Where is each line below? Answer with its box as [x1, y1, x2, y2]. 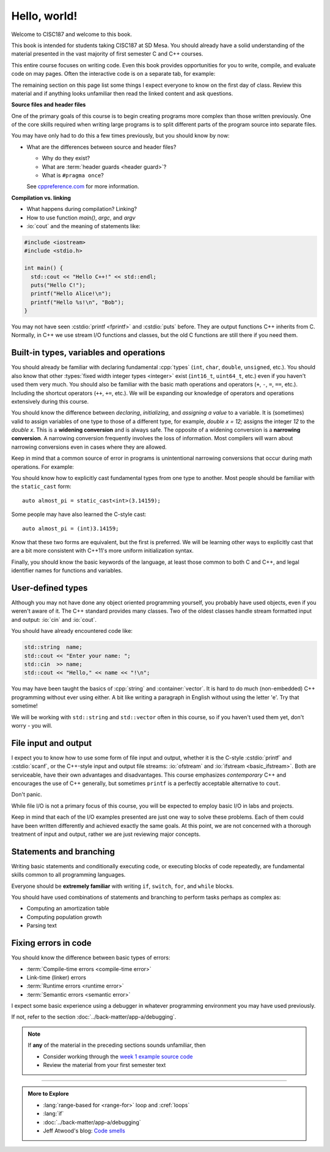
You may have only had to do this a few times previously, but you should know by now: [11, 132, 230, 139]
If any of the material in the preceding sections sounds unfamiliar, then [28, 1041, 206, 1049]
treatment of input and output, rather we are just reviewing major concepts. [11, 830, 201, 838]
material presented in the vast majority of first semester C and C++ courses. [11, 50, 204, 57]
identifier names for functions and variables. [11, 567, 123, 574]
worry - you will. [11, 722, 53, 729]
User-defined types [11, 583, 88, 593]
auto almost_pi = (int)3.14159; [22, 525, 119, 532]
